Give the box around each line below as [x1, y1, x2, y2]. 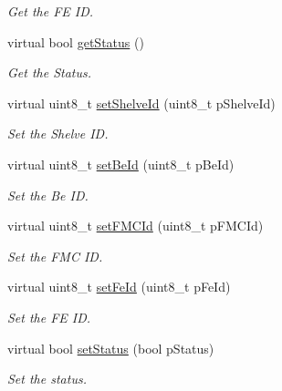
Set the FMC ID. [7, 246, 103, 265]
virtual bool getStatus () [7, 32, 144, 51]
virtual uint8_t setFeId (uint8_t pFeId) [7, 277, 231, 296]
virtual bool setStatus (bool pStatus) [7, 338, 214, 357]
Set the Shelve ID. [7, 124, 109, 143]
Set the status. [7, 369, 87, 388]
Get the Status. [7, 63, 92, 82]
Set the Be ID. [7, 185, 89, 204]
